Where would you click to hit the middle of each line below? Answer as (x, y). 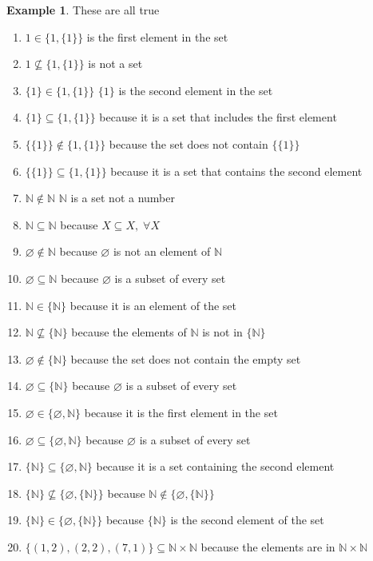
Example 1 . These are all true (83, 10)
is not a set (115, 64)
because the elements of (129, 332)
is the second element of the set (247, 520)
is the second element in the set (196, 90)
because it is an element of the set (153, 305)
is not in (222, 332)
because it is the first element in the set (181, 412)
